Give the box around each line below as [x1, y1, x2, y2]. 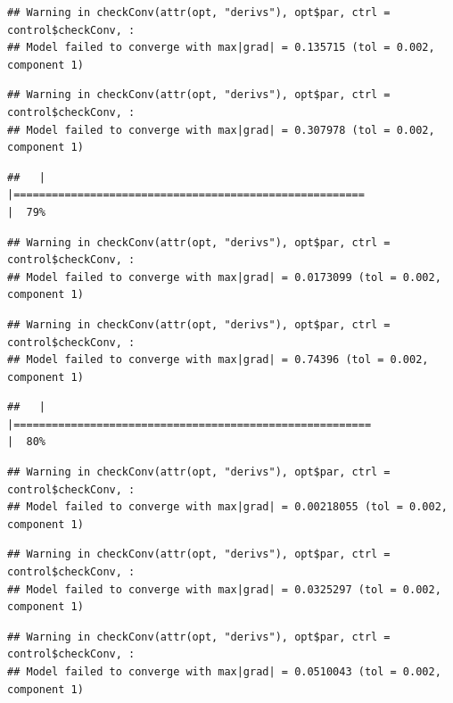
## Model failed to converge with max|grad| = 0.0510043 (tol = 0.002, [7, 666, 441, 678]
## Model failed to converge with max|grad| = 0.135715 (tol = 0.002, [7, 41, 435, 54]
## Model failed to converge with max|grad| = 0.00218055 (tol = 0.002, [7, 500, 448, 514]
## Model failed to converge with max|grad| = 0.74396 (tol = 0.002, [7, 353, 429, 367]
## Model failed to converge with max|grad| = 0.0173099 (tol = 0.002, [7, 270, 441, 284]
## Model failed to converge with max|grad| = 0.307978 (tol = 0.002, [7, 123, 435, 136]
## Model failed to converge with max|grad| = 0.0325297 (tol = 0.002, [7, 583, 441, 596]
